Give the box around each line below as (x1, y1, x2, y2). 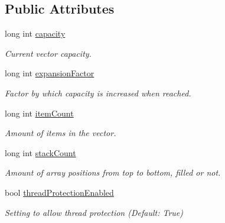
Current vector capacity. (5, 47, 92, 59)
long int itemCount (5, 106, 74, 119)
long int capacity (5, 27, 66, 40)
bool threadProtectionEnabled (5, 186, 114, 198)
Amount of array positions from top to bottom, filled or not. (5, 166, 221, 179)
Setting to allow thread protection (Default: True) (5, 206, 184, 218)
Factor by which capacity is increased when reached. (5, 86, 191, 99)
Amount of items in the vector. (5, 127, 116, 139)
